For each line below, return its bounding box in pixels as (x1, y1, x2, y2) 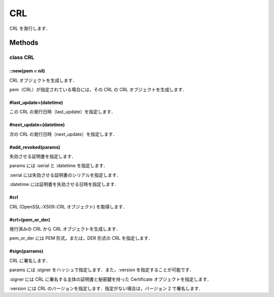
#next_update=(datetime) (9, 122, 65, 128)
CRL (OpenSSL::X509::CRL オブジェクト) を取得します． (9, 203, 127, 210)
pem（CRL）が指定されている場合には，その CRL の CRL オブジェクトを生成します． (9, 86, 187, 92)
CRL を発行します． (9, 25, 51, 31)
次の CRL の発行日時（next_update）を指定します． (9, 131, 118, 137)
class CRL (9, 54, 35, 61)
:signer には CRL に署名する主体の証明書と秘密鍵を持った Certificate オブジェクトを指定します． (9, 276, 212, 282)
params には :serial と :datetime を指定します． (9, 163, 108, 169)
